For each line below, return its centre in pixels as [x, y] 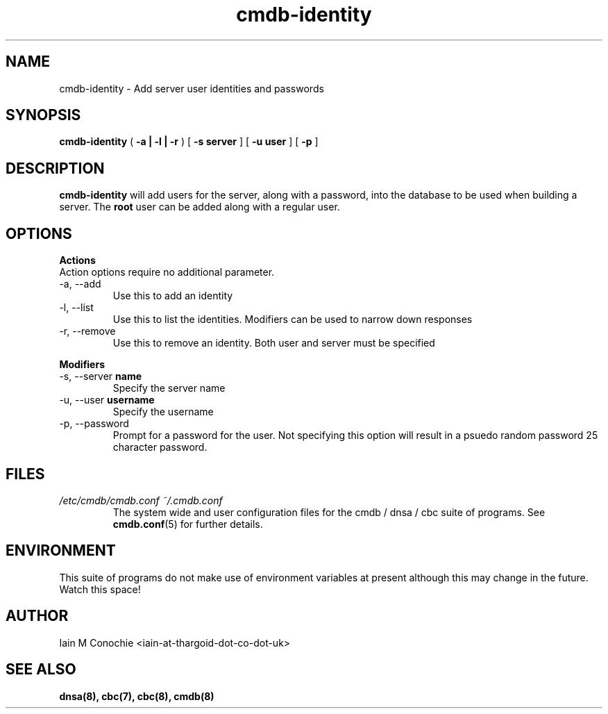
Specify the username [163, 412]
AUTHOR [37, 616]
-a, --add [80, 284]
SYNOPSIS [43, 115]
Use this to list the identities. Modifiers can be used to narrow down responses [293, 319]
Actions [77, 260]
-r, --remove [87, 331]
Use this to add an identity [173, 296]
